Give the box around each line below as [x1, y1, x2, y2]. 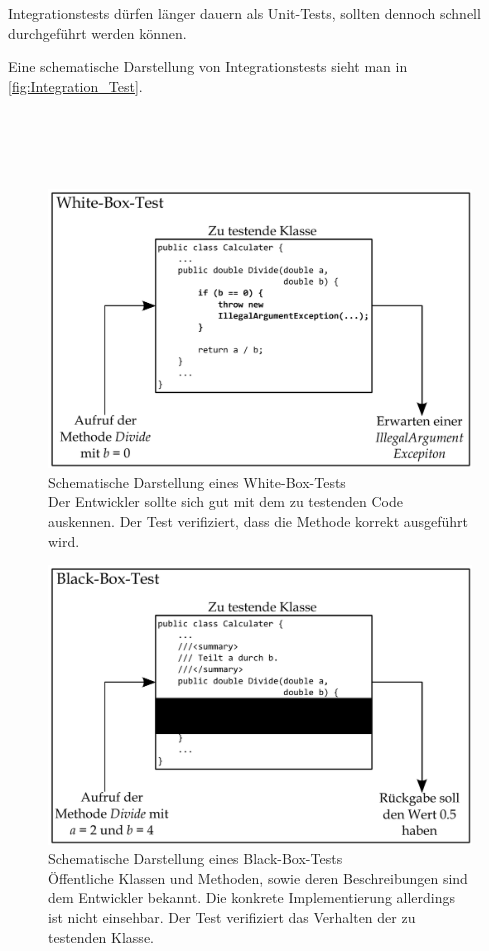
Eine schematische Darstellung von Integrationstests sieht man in [8, 56, 408, 77]
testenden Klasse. [48, 926, 154, 947]
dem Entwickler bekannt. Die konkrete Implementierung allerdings [48, 887, 456, 908]
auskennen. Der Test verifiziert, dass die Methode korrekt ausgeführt [48, 511, 469, 532]
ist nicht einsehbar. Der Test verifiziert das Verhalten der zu [48, 907, 416, 928]
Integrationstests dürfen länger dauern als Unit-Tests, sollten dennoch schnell [8, 3, 481, 23]
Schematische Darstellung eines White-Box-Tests [48, 471, 346, 492]
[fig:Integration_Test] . [8, 75, 143, 96]
